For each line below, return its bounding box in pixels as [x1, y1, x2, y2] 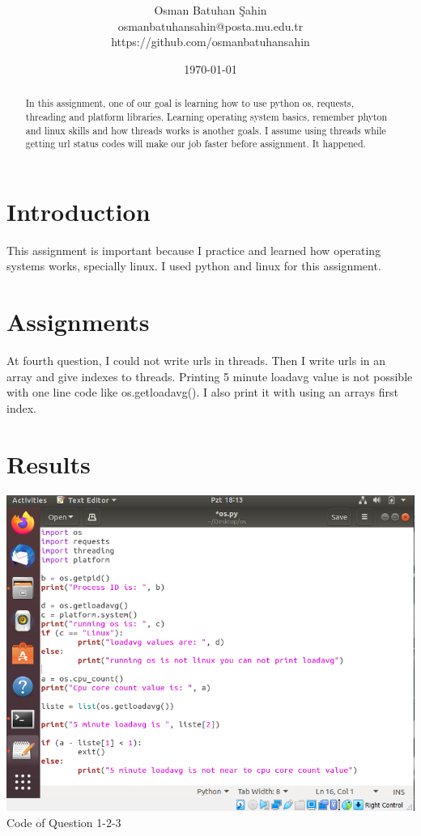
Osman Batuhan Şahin [154, 2, 267, 19]
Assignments [6, 305, 150, 338]
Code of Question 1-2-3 [6, 814, 121, 830]
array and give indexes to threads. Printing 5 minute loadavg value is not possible [6, 367, 413, 384]
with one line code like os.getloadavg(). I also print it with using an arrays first [6, 384, 398, 401]
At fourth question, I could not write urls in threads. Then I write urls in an [6, 352, 386, 369]
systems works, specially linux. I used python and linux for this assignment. [6, 257, 381, 274]
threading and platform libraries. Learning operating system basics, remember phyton [25, 109, 388, 123]
